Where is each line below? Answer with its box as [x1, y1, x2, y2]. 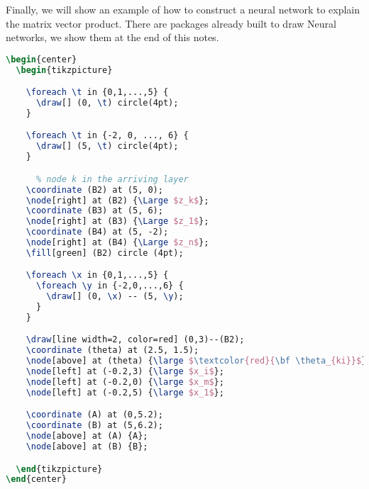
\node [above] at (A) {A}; [26, 431, 148, 442]
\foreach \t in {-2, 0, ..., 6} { [26, 130, 189, 141]
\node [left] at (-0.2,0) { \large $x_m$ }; [26, 376, 224, 387]
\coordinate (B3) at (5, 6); [26, 206, 163, 216]
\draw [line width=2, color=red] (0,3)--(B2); [26, 335, 245, 345]
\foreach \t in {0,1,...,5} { [26, 87, 169, 98]
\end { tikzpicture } [16, 463, 103, 474]
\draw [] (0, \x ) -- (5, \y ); [46, 291, 184, 302]
